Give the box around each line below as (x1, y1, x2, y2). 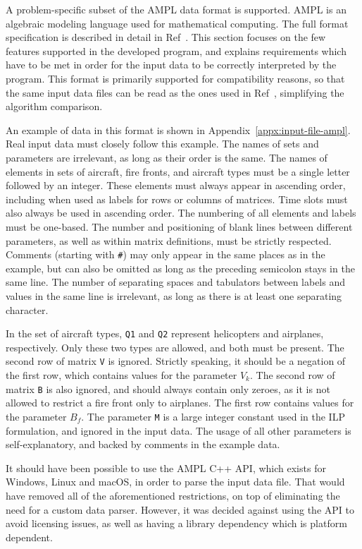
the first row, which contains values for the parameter (6, 368, 237, 382)
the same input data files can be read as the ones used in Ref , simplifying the (6, 85, 344, 99)
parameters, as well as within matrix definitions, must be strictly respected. (6, 233, 332, 248)
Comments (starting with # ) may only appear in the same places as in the (6, 247, 325, 262)
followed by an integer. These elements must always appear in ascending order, (6, 178, 346, 193)
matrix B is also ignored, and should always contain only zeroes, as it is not (6, 381, 330, 396)
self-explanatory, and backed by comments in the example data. (6, 437, 280, 452)
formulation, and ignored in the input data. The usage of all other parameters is (6, 423, 351, 438)
